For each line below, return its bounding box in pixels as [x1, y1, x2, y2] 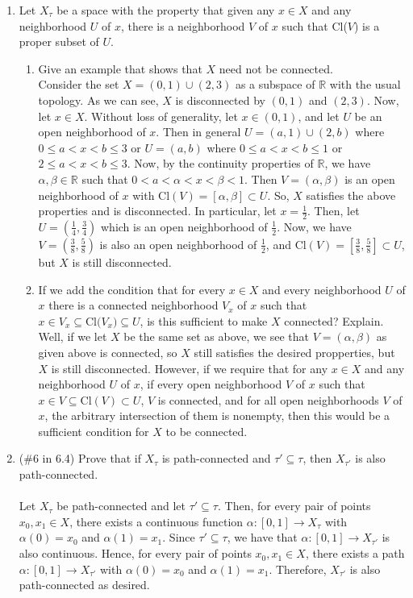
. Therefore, [269, 560, 327, 577]
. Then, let [307, 202, 360, 219]
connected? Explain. [284, 312, 384, 329]
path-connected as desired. [19, 576, 150, 593]
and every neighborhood [262, 280, 382, 297]
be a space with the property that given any [56, 2, 275, 18]
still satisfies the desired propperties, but [194, 343, 395, 360]
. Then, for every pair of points [217, 497, 371, 514]
